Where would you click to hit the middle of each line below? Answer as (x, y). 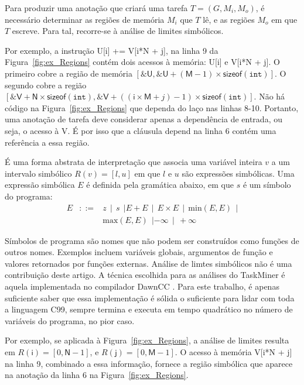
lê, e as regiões (229, 19)
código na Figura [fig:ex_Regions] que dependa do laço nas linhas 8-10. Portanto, (152, 107)
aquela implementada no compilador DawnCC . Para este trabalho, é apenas (142, 286)
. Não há (269, 96)
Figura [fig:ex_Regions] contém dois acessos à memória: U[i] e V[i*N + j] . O (142, 62)
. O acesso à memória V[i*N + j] (233, 351)
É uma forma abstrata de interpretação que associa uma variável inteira (134, 162)
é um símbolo (267, 185)
